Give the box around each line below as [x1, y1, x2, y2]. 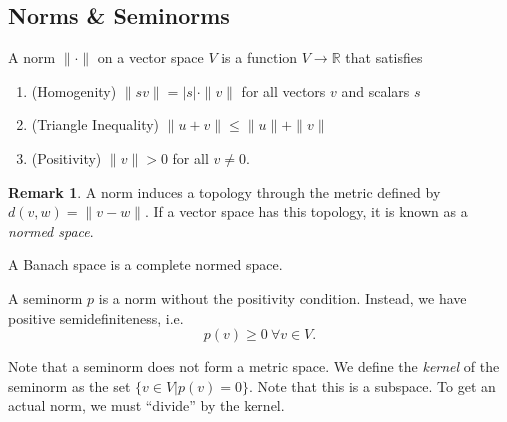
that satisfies [345, 47, 423, 68]
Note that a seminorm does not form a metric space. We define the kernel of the [8, 356, 500, 377]
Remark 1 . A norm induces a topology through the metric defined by [8, 181, 441, 202]
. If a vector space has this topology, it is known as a [144, 201, 468, 222]
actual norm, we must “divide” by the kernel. [8, 395, 285, 416]
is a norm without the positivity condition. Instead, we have [98, 287, 467, 308]
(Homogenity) [31, 80, 117, 101]
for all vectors [241, 80, 326, 101]
